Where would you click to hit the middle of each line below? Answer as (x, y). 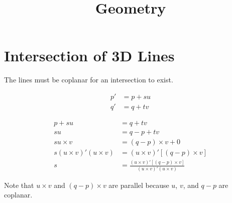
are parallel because (139, 185)
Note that (19, 185)
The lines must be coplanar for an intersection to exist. (89, 80)
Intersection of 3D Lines (89, 56)
